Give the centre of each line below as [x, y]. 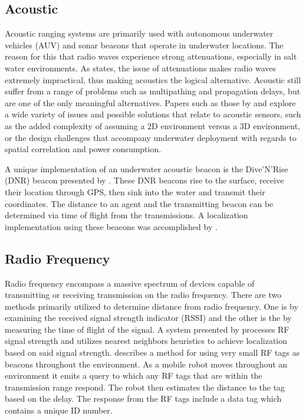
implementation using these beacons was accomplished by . [111, 226]
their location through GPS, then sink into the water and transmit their [135, 191]
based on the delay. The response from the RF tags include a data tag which [143, 398]
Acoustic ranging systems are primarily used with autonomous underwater [139, 33]
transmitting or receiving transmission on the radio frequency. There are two [143, 295]
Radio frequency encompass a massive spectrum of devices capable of [130, 283]
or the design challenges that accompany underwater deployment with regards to [151, 137]
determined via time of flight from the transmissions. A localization [126, 215]
